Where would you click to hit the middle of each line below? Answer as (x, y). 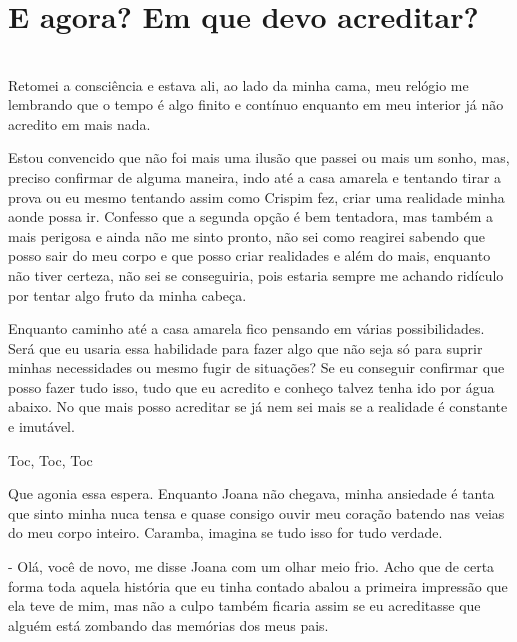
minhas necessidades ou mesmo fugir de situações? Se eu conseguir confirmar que (256, 367)
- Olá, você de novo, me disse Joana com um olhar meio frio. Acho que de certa (251, 566)
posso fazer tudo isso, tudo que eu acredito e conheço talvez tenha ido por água (251, 386)
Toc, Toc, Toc (50, 459)
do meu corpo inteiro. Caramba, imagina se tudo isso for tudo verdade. (225, 532)
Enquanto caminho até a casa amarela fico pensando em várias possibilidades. (246, 328)
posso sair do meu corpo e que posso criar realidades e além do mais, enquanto (249, 255)
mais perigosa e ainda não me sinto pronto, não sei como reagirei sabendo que (246, 235)
